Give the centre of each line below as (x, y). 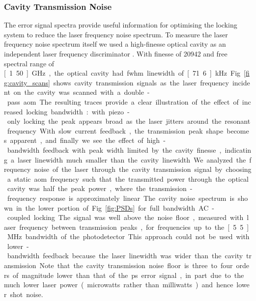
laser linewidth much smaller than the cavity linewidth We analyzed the (132, 159)
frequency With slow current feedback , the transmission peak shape (115, 130)
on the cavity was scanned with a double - (82, 92)
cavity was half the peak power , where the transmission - (100, 188)
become (238, 130)
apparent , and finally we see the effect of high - (88, 140)
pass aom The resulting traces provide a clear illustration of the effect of (123, 101)
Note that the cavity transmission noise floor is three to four (136, 265)
